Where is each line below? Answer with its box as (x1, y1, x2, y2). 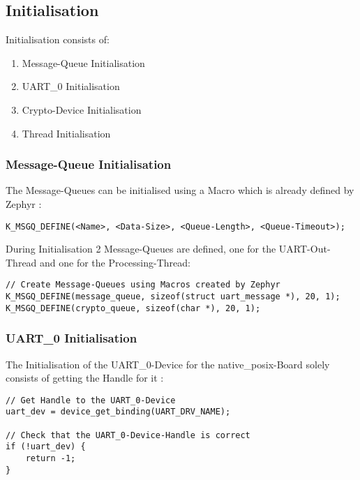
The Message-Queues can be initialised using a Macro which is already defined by (6, 183, 354, 197)
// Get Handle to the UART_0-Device (6, 395, 176, 405)
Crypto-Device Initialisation (22, 102, 142, 117)
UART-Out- (278, 241, 331, 256)
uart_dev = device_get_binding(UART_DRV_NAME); (6, 407, 231, 417)
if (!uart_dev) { (6, 442, 86, 452)
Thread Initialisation (22, 126, 111, 140)
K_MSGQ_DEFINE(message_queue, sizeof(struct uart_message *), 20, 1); (6, 292, 340, 302)
